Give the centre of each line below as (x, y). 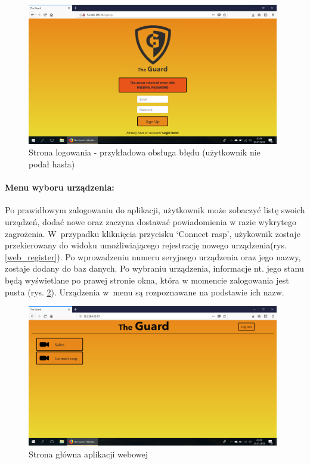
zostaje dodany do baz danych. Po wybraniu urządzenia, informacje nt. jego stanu (154, 268)
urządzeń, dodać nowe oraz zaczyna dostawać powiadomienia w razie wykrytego (151, 222)
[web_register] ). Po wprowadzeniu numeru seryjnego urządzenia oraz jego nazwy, (153, 256)
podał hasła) (52, 164)
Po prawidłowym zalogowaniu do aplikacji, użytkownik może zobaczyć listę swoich (155, 210)
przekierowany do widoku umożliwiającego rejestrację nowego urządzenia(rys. (146, 245)
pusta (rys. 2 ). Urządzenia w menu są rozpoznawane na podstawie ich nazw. (145, 292)
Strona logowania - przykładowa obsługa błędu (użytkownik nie (145, 152)
